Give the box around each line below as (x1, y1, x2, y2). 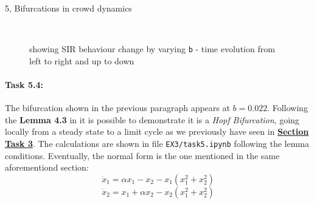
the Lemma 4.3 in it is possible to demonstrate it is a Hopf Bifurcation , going (5, 113, 299, 126)
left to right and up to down (29, 54, 134, 67)
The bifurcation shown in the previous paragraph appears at (5, 101, 230, 114)
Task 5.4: (5, 78, 43, 91)
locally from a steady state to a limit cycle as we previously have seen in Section (5, 125, 309, 138)
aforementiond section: (5, 161, 89, 174)
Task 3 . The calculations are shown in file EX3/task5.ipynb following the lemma (5, 137, 310, 150)
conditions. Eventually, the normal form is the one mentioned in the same (5, 149, 280, 161)
